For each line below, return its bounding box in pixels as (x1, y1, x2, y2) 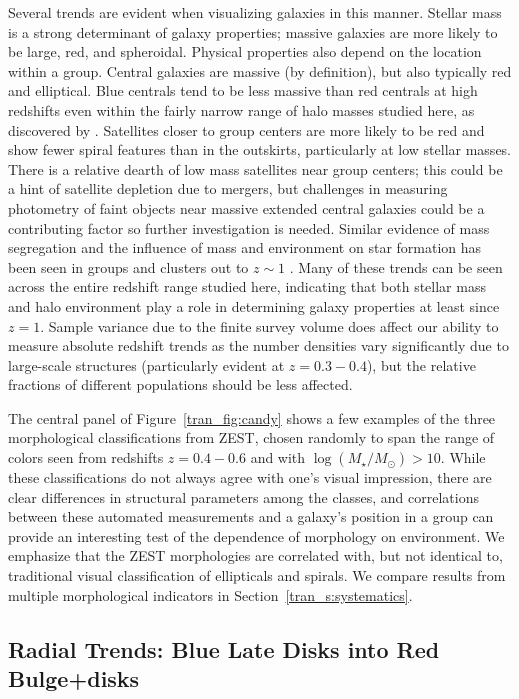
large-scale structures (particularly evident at (8, 354, 285, 375)
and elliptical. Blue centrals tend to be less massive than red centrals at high (8, 80, 478, 101)
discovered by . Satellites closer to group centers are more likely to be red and (8, 119, 485, 140)
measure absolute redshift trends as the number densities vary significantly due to (8, 335, 509, 356)
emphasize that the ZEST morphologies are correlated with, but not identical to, (8, 545, 503, 566)
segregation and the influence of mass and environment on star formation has (8, 237, 482, 258)
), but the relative (366, 354, 476, 375)
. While (440, 447, 486, 468)
